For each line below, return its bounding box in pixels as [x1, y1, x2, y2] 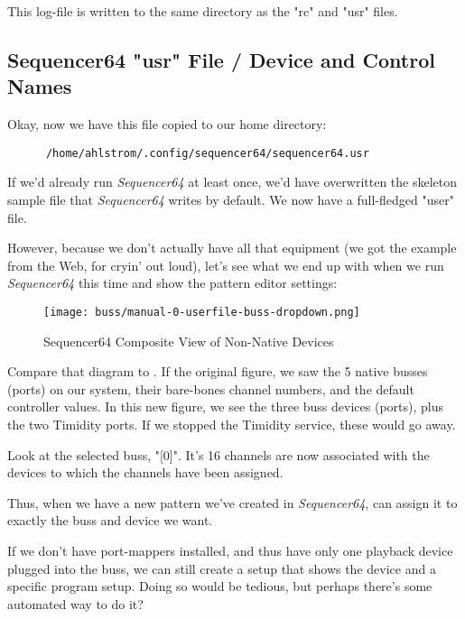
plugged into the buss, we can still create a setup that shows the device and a [7, 559, 436, 577]
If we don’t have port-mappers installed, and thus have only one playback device [7, 541, 453, 559]
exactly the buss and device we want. [7, 511, 213, 530]
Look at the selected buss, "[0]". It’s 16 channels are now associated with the [7, 445, 430, 464]
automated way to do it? [7, 594, 144, 613]
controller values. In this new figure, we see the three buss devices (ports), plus [7, 397, 443, 416]
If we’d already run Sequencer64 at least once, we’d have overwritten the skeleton [7, 172, 458, 191]
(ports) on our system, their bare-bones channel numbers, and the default [7, 379, 414, 398]
